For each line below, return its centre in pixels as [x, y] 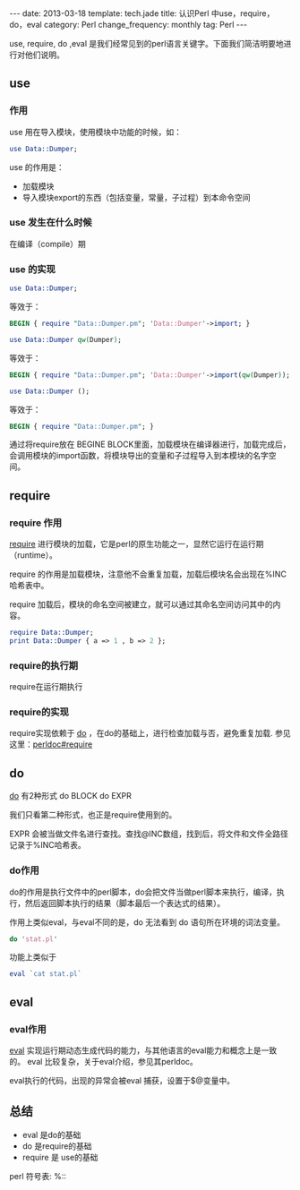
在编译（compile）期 [48, 244]
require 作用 [36, 523]
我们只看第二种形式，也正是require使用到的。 [93, 815]
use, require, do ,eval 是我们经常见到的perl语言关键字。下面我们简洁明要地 [146, 43]
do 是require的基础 [57, 1146]
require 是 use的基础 [60, 1157]
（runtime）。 [34, 555]
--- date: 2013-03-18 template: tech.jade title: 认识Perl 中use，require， [142, 13]
